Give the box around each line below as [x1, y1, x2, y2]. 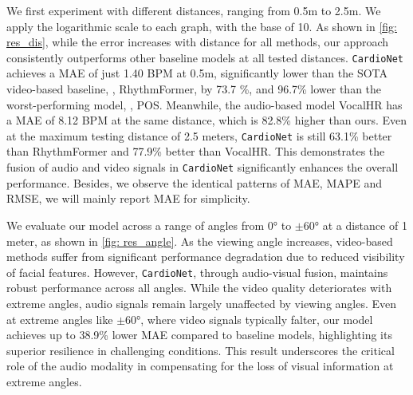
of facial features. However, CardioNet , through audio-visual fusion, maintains [6, 263, 388, 280]
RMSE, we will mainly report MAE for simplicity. [6, 190, 250, 207]
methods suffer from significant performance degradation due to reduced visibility [6, 248, 405, 265]
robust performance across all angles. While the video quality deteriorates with [6, 279, 392, 296]
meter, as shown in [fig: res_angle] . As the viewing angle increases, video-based [6, 232, 393, 249]
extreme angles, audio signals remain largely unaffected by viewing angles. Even [6, 294, 397, 311]
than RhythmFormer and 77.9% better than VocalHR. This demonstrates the [6, 143, 385, 160]
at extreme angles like [6, 310, 113, 327]
